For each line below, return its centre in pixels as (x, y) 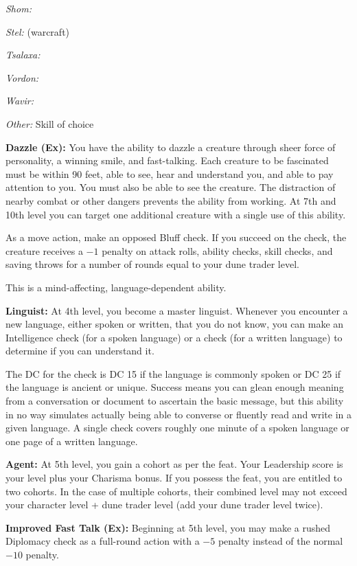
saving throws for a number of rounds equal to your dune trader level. (152, 264)
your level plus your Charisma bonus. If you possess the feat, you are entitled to (174, 478)
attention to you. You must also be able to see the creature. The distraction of (171, 187)
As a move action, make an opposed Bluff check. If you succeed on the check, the (176, 237)
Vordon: (22, 77)
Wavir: (20, 101)
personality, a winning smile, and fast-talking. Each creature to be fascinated (167, 160)
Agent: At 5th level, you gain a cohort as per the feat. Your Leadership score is (174, 464)
